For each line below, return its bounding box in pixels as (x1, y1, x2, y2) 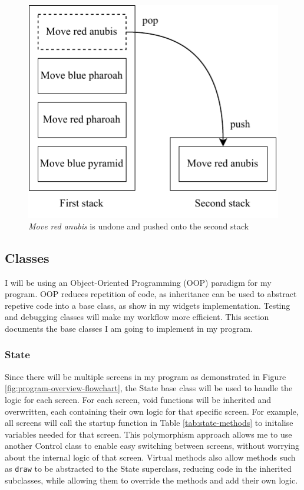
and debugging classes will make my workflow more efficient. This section (5, 311, 269, 323)
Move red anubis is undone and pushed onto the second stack (28, 219, 249, 232)
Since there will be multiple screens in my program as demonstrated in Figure (5, 370, 286, 382)
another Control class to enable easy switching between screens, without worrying (5, 439, 299, 452)
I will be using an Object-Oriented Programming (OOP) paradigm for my (5, 276, 272, 288)
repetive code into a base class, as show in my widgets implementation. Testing (5, 299, 290, 311)
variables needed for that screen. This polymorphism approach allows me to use (5, 428, 292, 440)
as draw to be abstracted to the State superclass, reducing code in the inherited (5, 462, 292, 475)
